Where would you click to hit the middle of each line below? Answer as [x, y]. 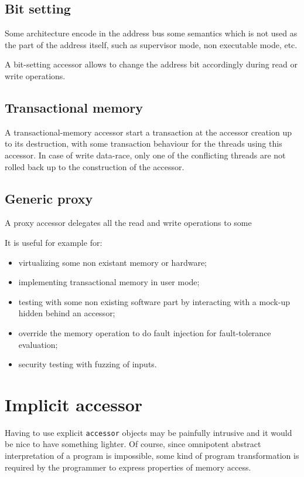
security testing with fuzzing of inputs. [88, 364]
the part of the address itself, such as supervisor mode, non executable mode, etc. [151, 44]
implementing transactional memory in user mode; [109, 282]
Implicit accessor [74, 404]
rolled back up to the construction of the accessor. [95, 166]
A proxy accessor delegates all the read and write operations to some [128, 223]
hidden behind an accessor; [67, 313]
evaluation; [38, 344]
